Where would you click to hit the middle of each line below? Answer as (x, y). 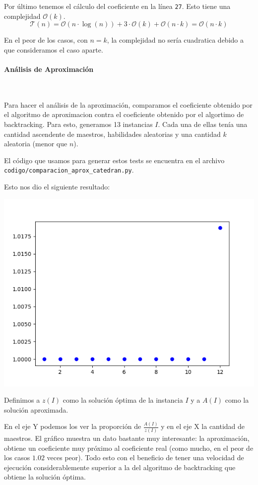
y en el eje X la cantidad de (203, 426)
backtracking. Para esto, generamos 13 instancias (78, 124)
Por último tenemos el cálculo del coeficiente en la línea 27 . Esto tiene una (117, 6)
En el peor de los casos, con (46, 40)
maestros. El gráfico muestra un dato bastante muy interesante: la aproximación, (127, 438)
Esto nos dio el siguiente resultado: (57, 187)
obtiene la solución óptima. (45, 477)
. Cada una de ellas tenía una (203, 124)
